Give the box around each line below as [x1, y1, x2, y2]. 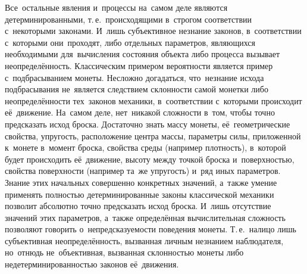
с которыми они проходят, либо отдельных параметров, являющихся [5, 36, 255, 48]
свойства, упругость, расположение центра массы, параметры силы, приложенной [5, 129, 301, 142]
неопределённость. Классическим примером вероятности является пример [5, 59, 273, 71]
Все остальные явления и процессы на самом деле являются [5, 1, 228, 13]
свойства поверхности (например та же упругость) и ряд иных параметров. [5, 164, 281, 177]
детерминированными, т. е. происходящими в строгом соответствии [5, 13, 252, 25]
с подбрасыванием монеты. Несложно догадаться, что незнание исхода [5, 71, 264, 83]
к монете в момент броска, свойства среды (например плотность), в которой [5, 141, 286, 154]
